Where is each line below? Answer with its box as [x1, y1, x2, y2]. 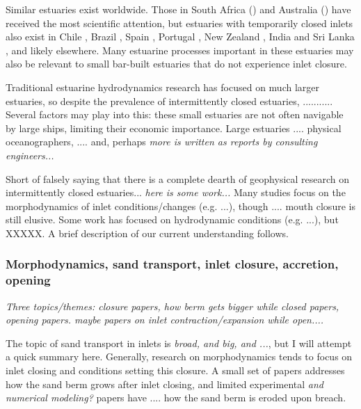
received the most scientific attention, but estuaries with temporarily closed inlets [6, 15, 353, 30]
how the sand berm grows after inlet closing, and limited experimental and [6, 376, 323, 391]
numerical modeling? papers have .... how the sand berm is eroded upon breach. [6, 390, 346, 405]
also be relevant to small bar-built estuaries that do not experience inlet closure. [6, 56, 347, 71]
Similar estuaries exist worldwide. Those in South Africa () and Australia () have [6, 2, 351, 16]
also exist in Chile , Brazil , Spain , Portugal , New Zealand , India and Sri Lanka [6, 29, 355, 44]
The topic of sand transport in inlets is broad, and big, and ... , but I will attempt [6, 335, 352, 350]
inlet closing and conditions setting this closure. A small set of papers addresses [6, 363, 345, 378]
